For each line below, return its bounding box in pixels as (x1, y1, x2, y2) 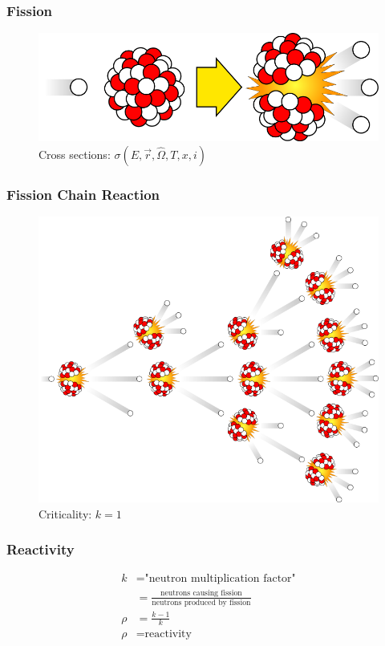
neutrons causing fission (160, 589, 242, 598)
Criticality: (38, 505, 92, 522)
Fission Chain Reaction (6, 184, 160, 204)
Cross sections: (38, 145, 111, 162)
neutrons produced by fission (152, 599, 251, 607)
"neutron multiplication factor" (144, 573, 296, 585)
